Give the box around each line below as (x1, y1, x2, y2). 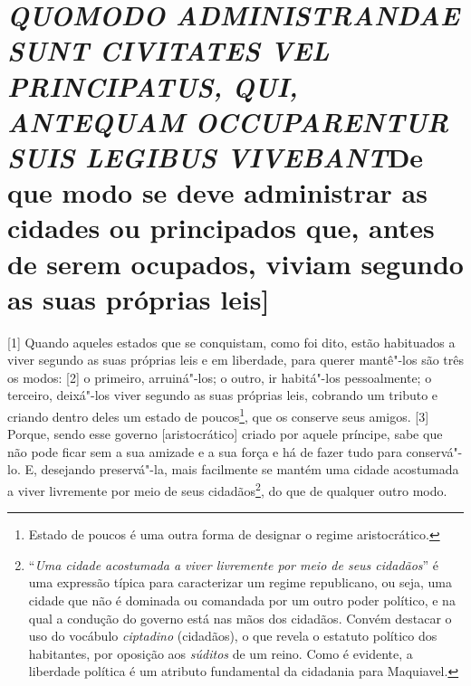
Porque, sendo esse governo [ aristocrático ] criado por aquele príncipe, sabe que (7, 424, 443, 443)
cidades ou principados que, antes (7, 209, 435, 246)
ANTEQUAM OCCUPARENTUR (7, 102, 449, 140)
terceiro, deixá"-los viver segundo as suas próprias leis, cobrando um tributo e (7, 386, 438, 405)
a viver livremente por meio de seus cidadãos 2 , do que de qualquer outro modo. (7, 479, 447, 500)
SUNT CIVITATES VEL (7, 32, 330, 70)
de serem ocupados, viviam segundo (7, 244, 464, 281)
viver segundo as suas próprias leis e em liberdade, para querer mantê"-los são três (7, 350, 464, 369)
